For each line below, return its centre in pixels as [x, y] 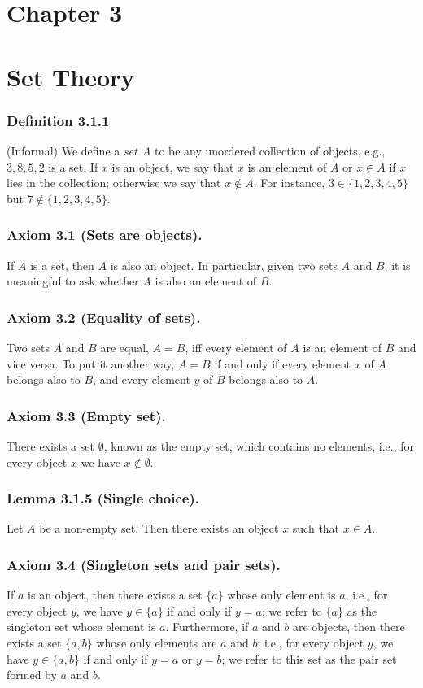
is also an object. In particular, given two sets [224, 265]
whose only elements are [157, 642]
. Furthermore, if [207, 627]
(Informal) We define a [63, 150]
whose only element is [281, 595]
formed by [32, 675]
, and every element [142, 379]
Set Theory [71, 76]
